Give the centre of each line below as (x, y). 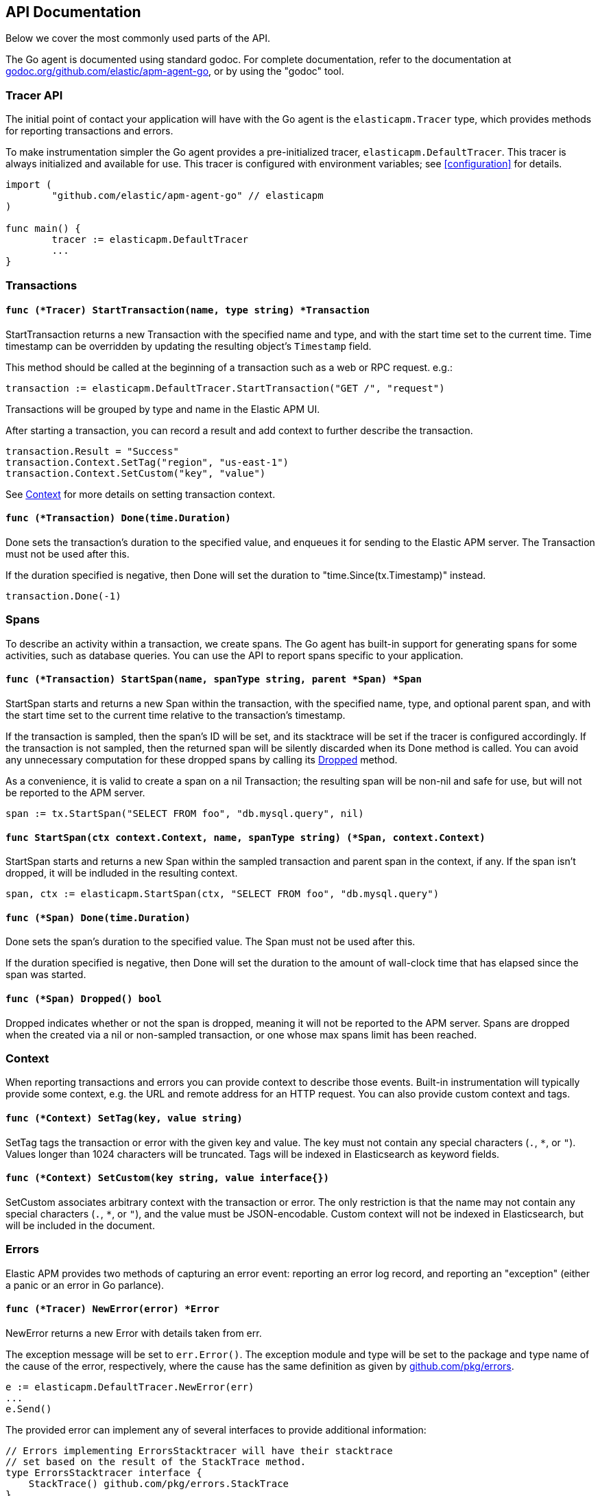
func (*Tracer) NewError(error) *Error (112, 1309)
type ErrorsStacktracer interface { (104, 1472)
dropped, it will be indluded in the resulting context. (122, 873)
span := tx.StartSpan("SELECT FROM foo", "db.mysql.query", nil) (185, 813)
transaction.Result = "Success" (92, 451)
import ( (29, 185)
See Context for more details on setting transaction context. (141, 494)
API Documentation (73, 12)
